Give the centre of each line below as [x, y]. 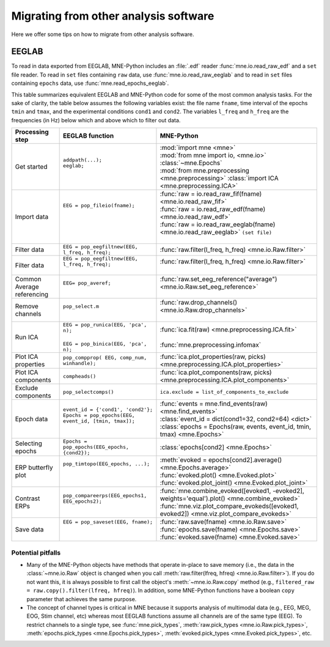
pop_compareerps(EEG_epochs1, [105, 496]
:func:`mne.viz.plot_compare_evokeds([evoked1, [229, 506]
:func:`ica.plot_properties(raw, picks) [213, 357]
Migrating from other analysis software [113, 16]
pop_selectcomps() [89, 392]
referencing [32, 295]
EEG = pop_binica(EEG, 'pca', [105, 344]
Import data [32, 217]
